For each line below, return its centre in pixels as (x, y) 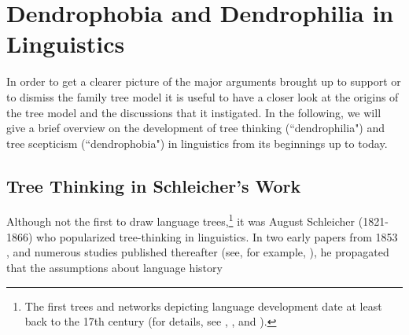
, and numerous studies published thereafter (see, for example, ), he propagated (198, 252)
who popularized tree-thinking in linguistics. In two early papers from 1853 (217, 236)
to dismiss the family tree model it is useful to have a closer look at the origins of (203, 96)
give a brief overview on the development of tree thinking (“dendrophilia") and (196, 128)
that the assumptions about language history (114, 267)
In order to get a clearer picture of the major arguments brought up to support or (204, 81)
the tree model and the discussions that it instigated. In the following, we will (194, 112)
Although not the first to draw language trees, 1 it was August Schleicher (181, 220)
